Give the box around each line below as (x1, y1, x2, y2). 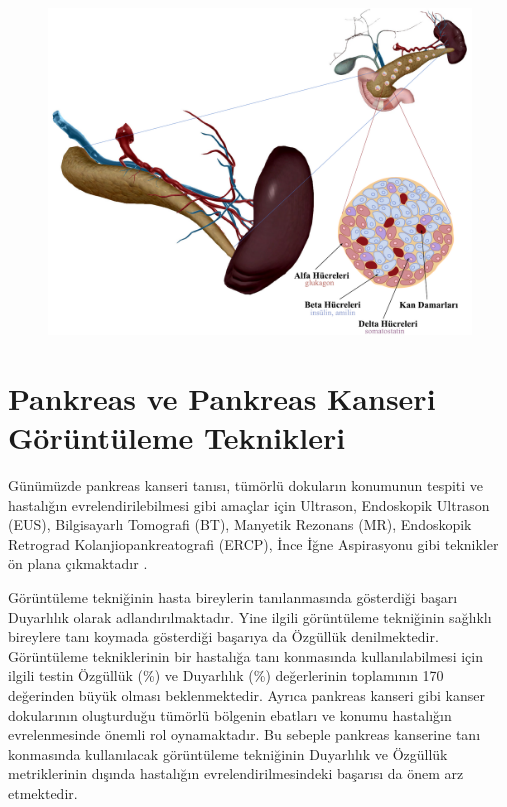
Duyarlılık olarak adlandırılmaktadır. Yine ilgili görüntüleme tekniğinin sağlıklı (8, 606, 492, 627)
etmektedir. (8, 782, 78, 803)
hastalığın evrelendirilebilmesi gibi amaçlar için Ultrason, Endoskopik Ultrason (8, 494, 490, 515)
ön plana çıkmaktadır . (8, 553, 148, 574)
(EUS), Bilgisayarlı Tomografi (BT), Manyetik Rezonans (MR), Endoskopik (8, 514, 472, 535)
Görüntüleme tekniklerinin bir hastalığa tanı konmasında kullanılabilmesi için (8, 645, 483, 666)
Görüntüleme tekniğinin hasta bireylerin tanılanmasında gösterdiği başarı (8, 586, 458, 607)
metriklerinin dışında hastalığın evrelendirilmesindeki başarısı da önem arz (8, 763, 464, 784)
